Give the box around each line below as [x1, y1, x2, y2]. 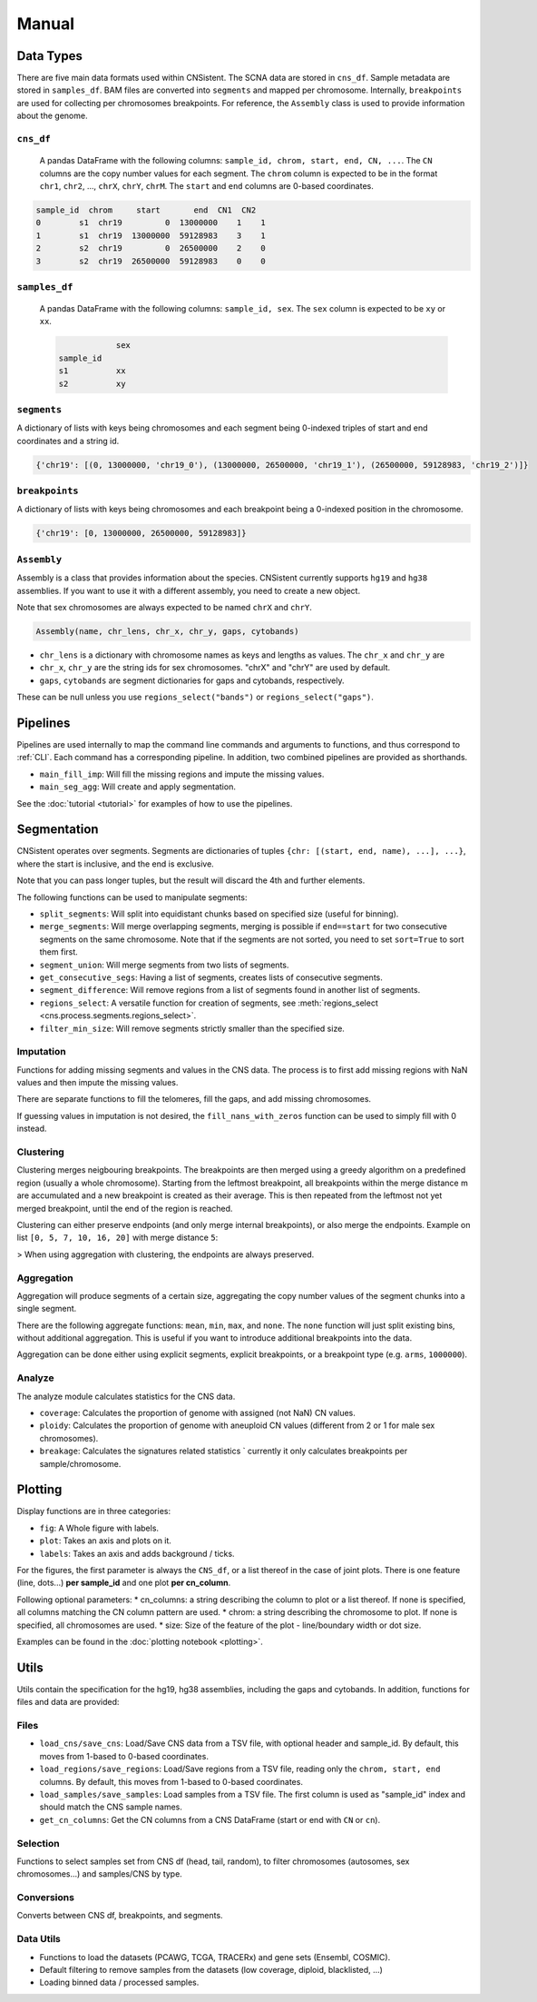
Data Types [16, 48, 83, 64]
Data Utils [16, 1933, 61, 1946]
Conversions [16, 1891, 74, 1904]
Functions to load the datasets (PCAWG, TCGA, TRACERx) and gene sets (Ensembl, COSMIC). [39, 1951, 391, 1962]
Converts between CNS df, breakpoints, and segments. [16, 1910, 223, 1921]
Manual [16, 14, 75, 34]
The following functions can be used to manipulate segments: [16, 891, 248, 903]
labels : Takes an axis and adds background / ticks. [39, 1548, 235, 1559]
